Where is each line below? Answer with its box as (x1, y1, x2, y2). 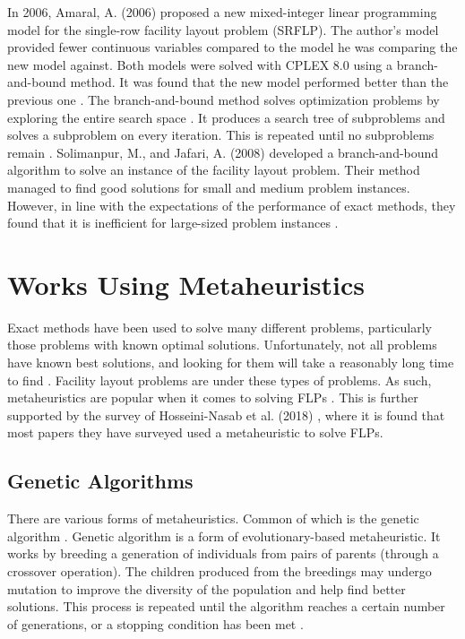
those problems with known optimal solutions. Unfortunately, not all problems (7, 335, 437, 354)
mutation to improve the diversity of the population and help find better (7, 579, 406, 598)
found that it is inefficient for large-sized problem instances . (7, 213, 339, 232)
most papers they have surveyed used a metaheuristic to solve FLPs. (7, 423, 383, 442)
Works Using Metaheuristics (7, 265, 365, 302)
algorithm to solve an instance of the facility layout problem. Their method (7, 160, 420, 179)
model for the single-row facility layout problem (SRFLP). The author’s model (7, 20, 439, 39)
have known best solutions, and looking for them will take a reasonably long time (7, 353, 454, 372)
